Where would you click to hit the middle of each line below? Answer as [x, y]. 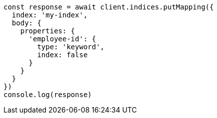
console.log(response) [48, 95]
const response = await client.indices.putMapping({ [109, 7]
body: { [26, 23]
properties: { [48, 31]
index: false [62, 55]
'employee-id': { [62, 39]
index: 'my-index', [50, 15]
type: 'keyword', [71, 47]
